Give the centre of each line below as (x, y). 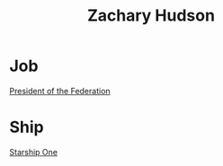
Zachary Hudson (151, 16)
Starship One (34, 152)
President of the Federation (60, 91)
